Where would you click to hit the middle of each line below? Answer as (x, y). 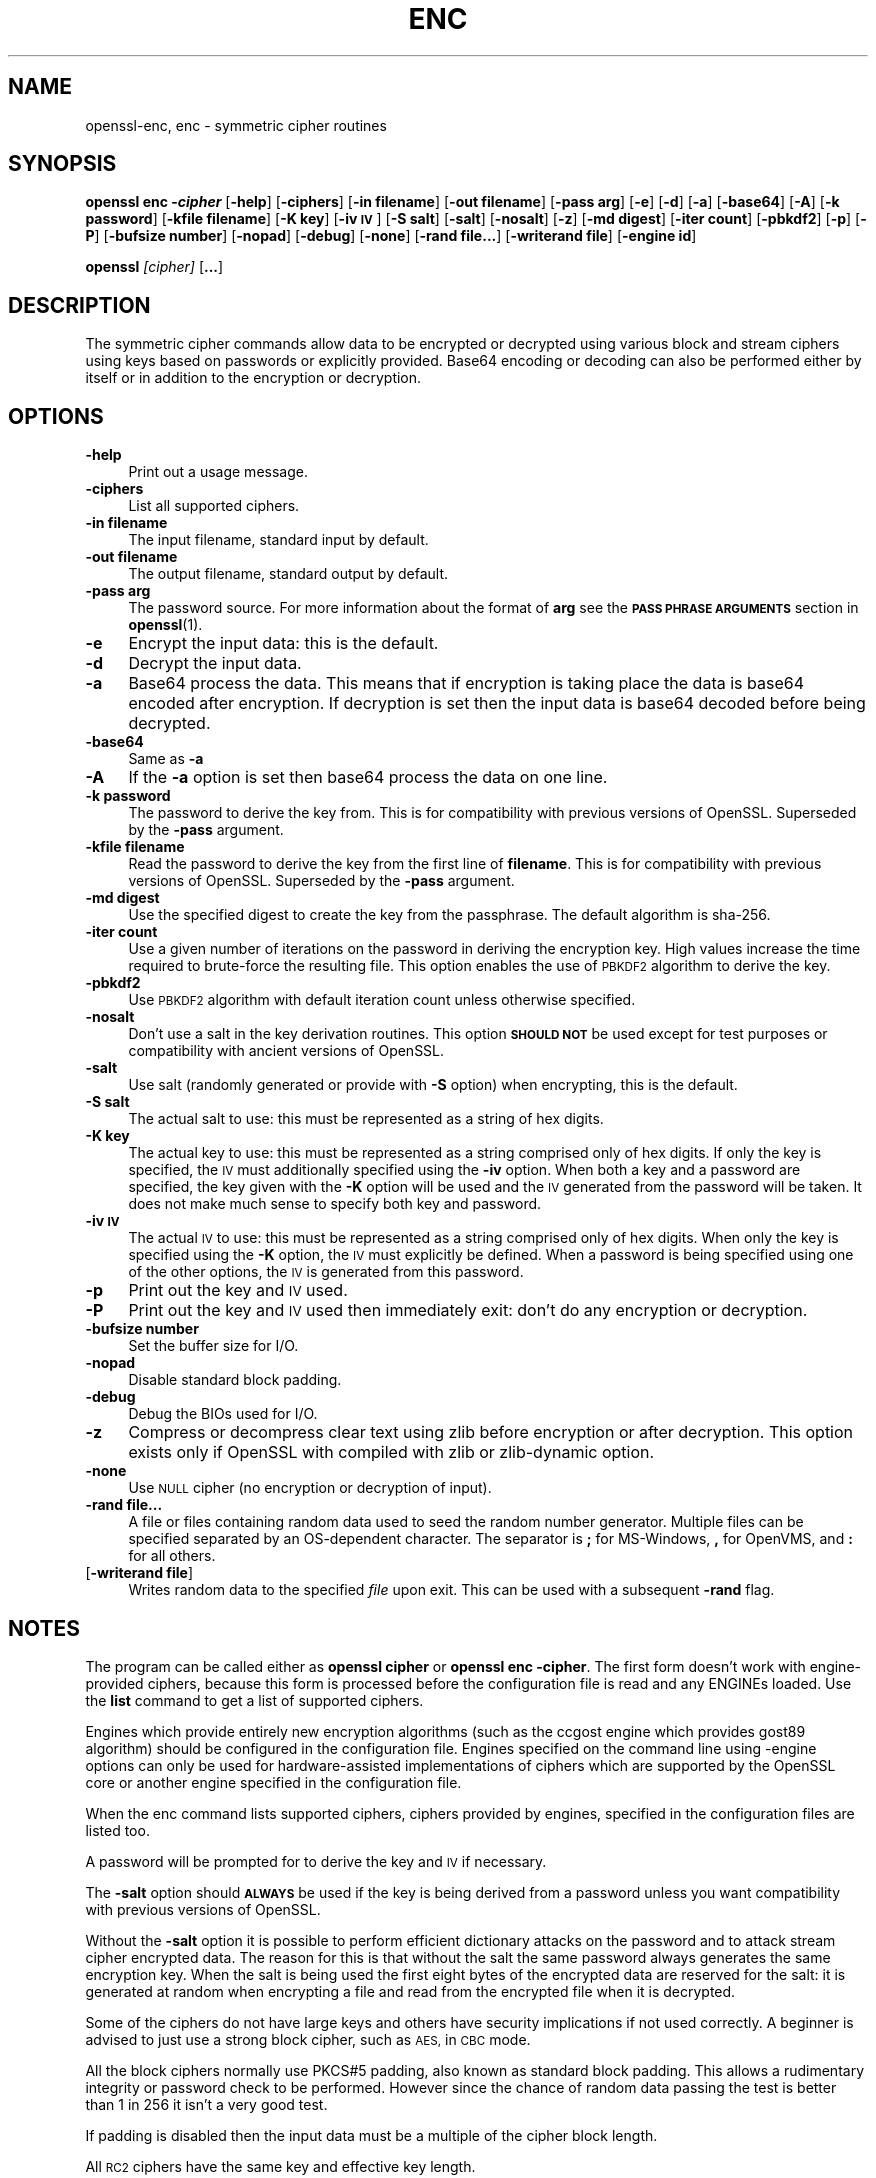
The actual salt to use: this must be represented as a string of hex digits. (366, 1119)
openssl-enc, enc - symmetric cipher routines (236, 125)
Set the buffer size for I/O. (213, 1346)
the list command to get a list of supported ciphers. (254, 1700)
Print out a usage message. (218, 472)
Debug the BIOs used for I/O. (223, 1414)
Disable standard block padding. (235, 1380)
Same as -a (166, 759)
